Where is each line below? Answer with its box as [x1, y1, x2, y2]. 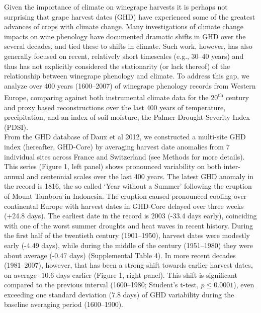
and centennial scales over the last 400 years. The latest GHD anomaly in [27, 171, 254, 181]
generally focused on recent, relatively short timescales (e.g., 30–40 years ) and [4, 50, 244, 61]
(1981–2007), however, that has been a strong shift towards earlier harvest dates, [4, 260, 253, 270]
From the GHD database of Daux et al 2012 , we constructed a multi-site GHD [4, 131, 246, 142]
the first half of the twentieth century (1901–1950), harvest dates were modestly [4, 230, 250, 241]
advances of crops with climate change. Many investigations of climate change [4, 21, 243, 32]
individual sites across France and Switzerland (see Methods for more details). [4, 151, 245, 162]
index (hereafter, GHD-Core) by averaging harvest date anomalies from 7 [4, 141, 230, 151]
